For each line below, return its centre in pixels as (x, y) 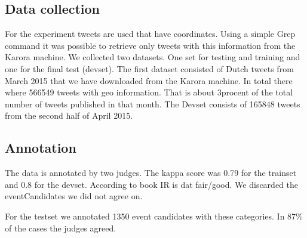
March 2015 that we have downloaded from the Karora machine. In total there (149, 80)
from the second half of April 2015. (69, 115)
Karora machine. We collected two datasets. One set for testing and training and (153, 57)
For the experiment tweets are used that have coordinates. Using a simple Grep (150, 34)
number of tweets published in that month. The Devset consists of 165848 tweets (153, 103)
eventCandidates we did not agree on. (74, 196)
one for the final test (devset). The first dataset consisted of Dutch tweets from (149, 68)
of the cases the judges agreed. (61, 228)
